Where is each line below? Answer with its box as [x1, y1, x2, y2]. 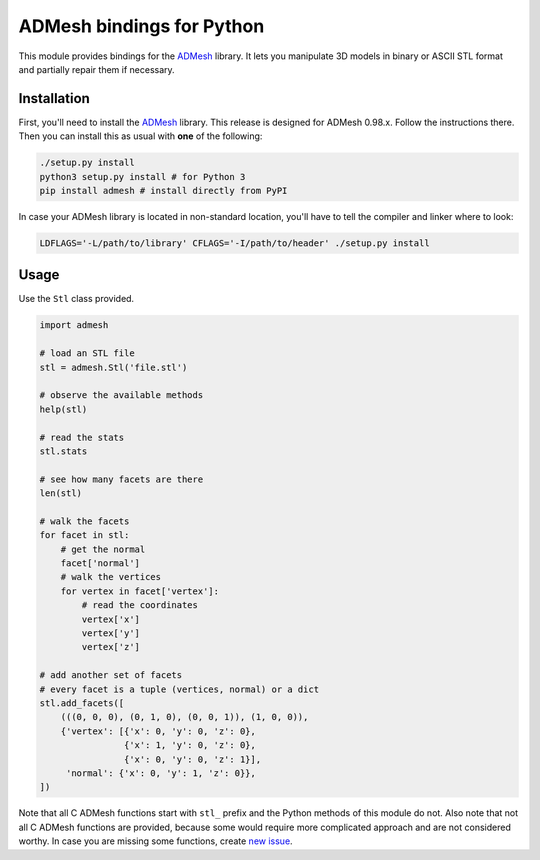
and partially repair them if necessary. [18, 63, 175, 75]
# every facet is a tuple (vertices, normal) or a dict [39, 683, 320, 695]
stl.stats [39, 445, 88, 457]
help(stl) [39, 403, 88, 415]
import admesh [39, 320, 109, 331]
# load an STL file [39, 348, 135, 359]
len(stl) [39, 488, 83, 499]
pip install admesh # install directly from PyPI [39, 185, 288, 196]
